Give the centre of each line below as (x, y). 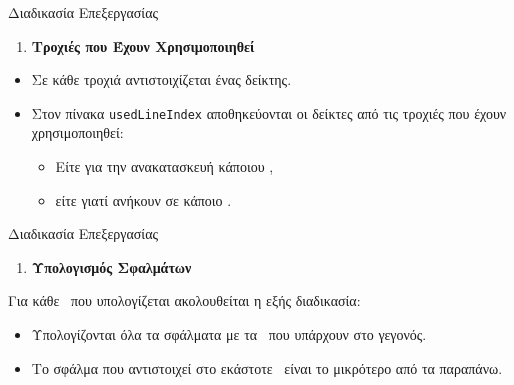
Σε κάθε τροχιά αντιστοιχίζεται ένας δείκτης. (161, 79)
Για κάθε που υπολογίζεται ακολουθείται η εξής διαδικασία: (184, 300)
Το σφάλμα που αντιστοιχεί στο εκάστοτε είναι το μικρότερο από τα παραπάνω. (267, 367)
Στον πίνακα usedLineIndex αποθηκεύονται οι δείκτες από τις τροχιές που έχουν (269, 112)
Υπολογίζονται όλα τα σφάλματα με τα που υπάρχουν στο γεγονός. (229, 334)
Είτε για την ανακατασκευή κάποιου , (164, 166)
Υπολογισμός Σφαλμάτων (111, 266)
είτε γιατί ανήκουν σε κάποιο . (143, 199)
